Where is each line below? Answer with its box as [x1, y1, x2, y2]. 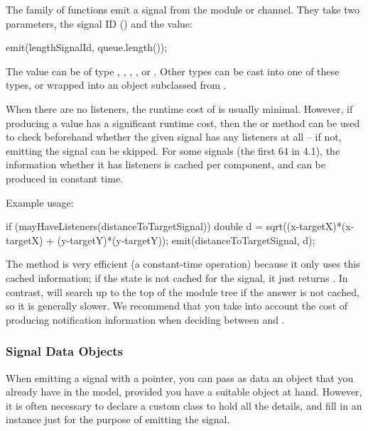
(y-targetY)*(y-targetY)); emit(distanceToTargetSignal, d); [57, 232, 315, 247]
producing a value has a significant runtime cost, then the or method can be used [6, 115, 360, 130]
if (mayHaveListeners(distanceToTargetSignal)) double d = [6, 219, 263, 234]
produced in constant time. [6, 170, 124, 185]
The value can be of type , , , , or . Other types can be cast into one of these [6, 63, 340, 78]
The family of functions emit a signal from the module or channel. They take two [6, 2, 359, 16]
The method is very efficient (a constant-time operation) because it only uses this [6, 256, 360, 271]
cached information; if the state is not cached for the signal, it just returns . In [6, 270, 348, 285]
